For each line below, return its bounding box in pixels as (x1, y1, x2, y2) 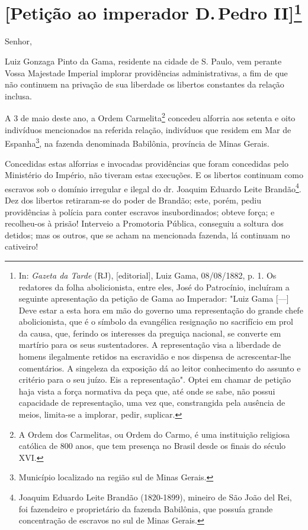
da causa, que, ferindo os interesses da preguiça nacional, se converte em (18, 327, 281, 339)
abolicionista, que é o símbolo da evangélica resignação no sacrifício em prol (18, 315, 293, 328)
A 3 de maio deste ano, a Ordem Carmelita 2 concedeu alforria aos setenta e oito (5, 110, 296, 124)
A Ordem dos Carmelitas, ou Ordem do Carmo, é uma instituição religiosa (18, 428, 290, 440)
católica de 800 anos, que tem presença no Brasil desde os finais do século (18, 439, 286, 452)
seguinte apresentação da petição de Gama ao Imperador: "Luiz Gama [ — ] (18, 292, 289, 305)
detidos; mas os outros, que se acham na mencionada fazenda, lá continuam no (5, 228, 290, 241)
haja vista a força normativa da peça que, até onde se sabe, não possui (18, 384, 275, 397)
